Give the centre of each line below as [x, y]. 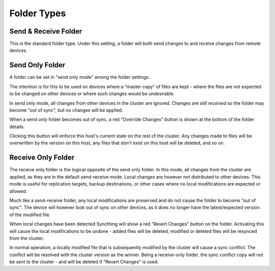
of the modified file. [30, 215]
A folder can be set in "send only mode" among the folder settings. [80, 77]
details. [17, 127]
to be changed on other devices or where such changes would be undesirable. [92, 94]
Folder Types [38, 13]
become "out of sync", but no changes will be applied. [66, 110]
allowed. [18, 191]
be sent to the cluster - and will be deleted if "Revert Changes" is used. [84, 262]
